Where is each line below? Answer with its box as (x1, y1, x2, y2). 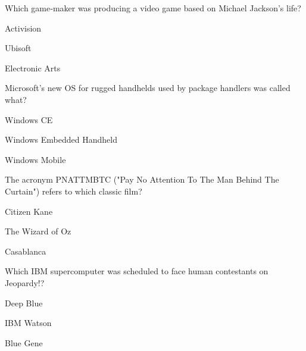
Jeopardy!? (5, 276, 45, 289)
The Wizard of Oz (5, 225, 71, 237)
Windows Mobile (5, 153, 66, 165)
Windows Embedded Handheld (5, 133, 117, 146)
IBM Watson (5, 316, 52, 329)
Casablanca (5, 245, 46, 257)
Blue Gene (5, 336, 43, 349)
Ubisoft (5, 42, 32, 54)
